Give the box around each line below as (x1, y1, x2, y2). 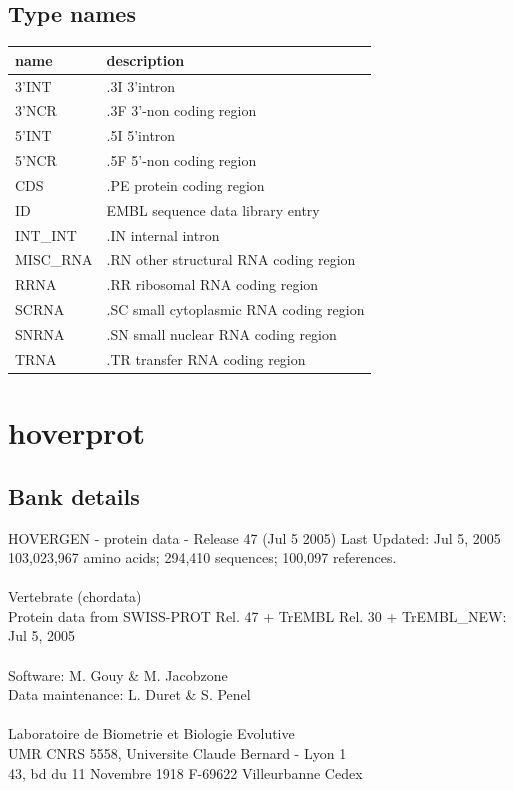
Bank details (8, 480, 140, 511)
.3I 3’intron (106, 75, 176, 96)
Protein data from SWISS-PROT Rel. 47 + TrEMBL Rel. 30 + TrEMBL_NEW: (8, 605, 507, 626)
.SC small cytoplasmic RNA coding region (106, 299, 365, 320)
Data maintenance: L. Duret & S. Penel (8, 684, 251, 705)
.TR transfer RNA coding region (106, 348, 306, 369)
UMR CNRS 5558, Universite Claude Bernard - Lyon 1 (8, 743, 347, 764)
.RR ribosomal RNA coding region (106, 274, 319, 295)
